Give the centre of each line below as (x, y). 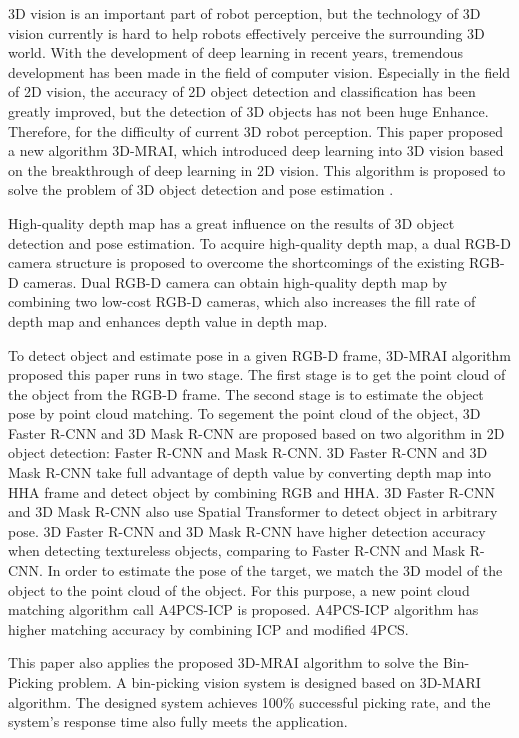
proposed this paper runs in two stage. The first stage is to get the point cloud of (257, 374)
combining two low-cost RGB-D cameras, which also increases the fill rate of (242, 301)
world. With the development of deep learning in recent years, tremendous (235, 52)
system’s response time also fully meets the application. (178, 721)
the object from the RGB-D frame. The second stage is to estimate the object (246, 393)
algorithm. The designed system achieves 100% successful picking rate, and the (249, 701)
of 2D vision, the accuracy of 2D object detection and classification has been (242, 91)
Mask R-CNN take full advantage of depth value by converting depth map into (249, 472)
